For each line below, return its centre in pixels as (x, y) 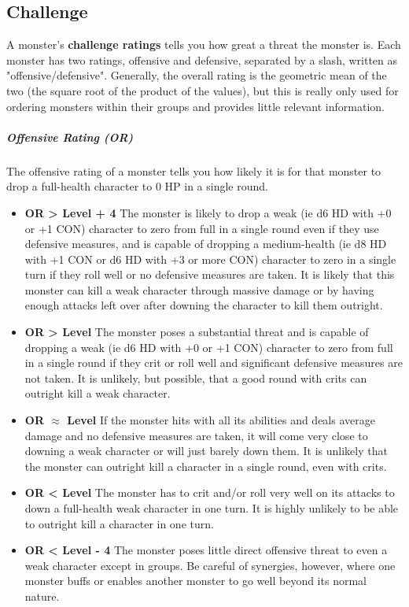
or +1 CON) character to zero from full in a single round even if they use (202, 228)
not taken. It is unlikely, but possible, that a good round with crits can (196, 378)
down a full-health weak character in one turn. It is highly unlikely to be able (212, 508)
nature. (42, 596)
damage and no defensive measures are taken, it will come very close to (196, 435)
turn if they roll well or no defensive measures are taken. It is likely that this (210, 274)
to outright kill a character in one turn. (119, 523)
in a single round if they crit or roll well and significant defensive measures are (214, 363)
